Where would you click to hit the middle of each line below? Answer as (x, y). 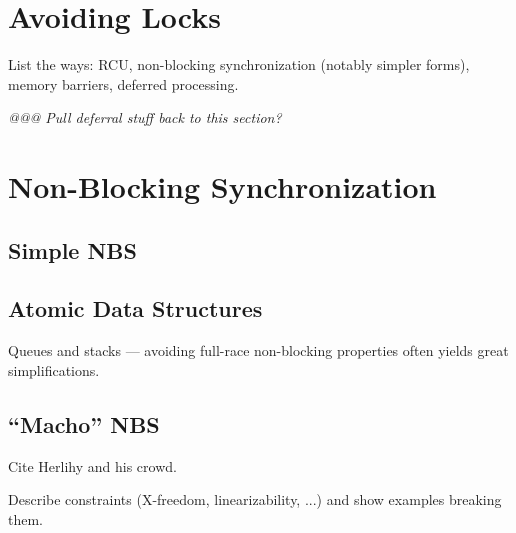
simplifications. (54, 369)
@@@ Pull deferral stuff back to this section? (145, 117)
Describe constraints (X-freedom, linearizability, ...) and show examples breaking (255, 499)
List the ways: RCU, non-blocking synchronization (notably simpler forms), (239, 64)
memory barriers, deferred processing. (123, 83)
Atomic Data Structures (135, 308)
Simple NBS (72, 249)
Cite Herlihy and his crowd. (92, 465)
